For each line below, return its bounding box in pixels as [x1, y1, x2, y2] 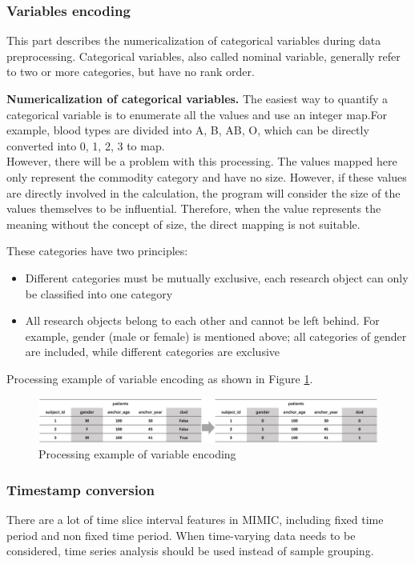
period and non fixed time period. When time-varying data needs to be [6, 526, 356, 543]
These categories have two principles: [6, 242, 188, 259]
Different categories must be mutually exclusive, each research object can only [25, 269, 409, 286]
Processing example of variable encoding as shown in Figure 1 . [6, 370, 313, 386]
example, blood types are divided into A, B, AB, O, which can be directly [6, 122, 369, 138]
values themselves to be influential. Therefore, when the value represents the [6, 200, 381, 217]
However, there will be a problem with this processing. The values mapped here [6, 153, 397, 170]
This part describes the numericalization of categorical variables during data [6, 32, 381, 49]
